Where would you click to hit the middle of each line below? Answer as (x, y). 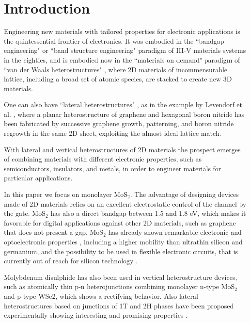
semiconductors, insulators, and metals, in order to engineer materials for (113, 168)
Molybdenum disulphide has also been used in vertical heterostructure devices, (121, 277)
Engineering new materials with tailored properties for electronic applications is (122, 31)
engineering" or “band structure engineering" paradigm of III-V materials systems (125, 50)
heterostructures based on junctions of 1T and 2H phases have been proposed (119, 305)
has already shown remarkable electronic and (175, 232)
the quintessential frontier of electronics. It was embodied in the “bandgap (114, 40)
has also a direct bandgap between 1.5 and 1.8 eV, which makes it (148, 213)
